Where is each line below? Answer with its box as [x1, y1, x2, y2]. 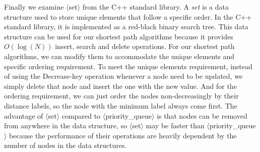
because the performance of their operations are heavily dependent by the [9, 130, 237, 140]
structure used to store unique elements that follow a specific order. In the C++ [4, 11, 252, 22]
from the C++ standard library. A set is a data [82, 2, 229, 12]
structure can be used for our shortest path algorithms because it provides [4, 31, 233, 41]
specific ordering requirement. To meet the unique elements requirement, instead [4, 61, 252, 71]
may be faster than [146, 120, 205, 131]
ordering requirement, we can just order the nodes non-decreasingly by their [4, 90, 239, 101]
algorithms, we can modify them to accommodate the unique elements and [4, 50, 235, 61]
